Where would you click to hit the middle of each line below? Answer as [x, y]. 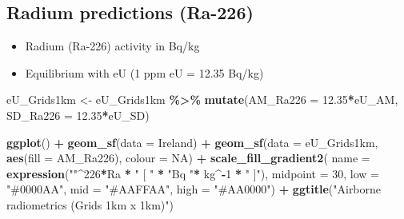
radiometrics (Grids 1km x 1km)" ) [90, 204]
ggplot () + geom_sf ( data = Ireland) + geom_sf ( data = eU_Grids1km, [192, 142]
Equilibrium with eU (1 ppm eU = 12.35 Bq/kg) [144, 72]
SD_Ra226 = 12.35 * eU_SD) [78, 115]
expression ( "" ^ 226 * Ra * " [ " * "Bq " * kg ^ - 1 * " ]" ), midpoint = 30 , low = [193, 173]
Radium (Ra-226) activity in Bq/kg [112, 46]
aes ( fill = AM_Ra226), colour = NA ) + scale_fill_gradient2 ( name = [188, 158]
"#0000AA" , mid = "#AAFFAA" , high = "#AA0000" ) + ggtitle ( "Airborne [194, 189]
